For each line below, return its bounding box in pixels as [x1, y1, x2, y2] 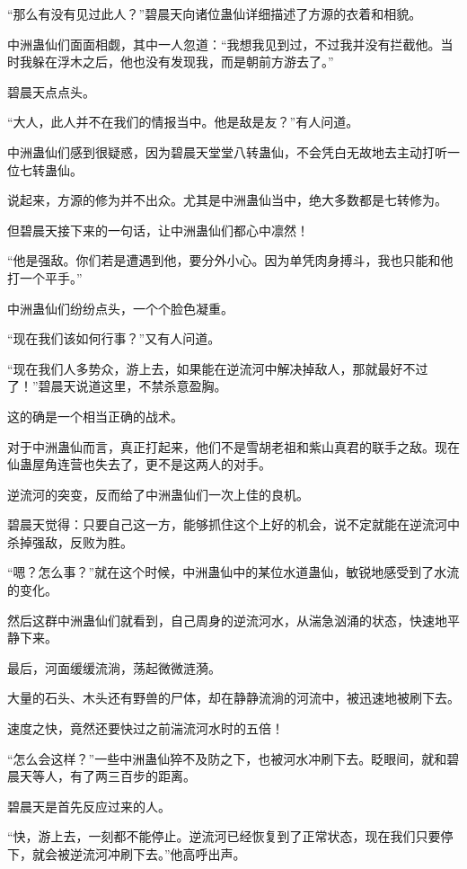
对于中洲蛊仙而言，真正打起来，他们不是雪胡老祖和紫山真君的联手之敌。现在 [7, 437, 460, 456]
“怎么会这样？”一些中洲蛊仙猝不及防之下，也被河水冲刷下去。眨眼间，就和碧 [7, 749, 460, 767]
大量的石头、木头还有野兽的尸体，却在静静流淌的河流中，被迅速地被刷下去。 [7, 688, 460, 707]
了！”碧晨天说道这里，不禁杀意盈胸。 [7, 377, 227, 395]
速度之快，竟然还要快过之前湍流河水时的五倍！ [7, 719, 284, 738]
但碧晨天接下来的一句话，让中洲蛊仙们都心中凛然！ [7, 220, 309, 239]
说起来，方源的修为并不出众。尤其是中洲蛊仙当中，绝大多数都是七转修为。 [7, 191, 447, 209]
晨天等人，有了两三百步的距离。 [7, 767, 196, 785]
